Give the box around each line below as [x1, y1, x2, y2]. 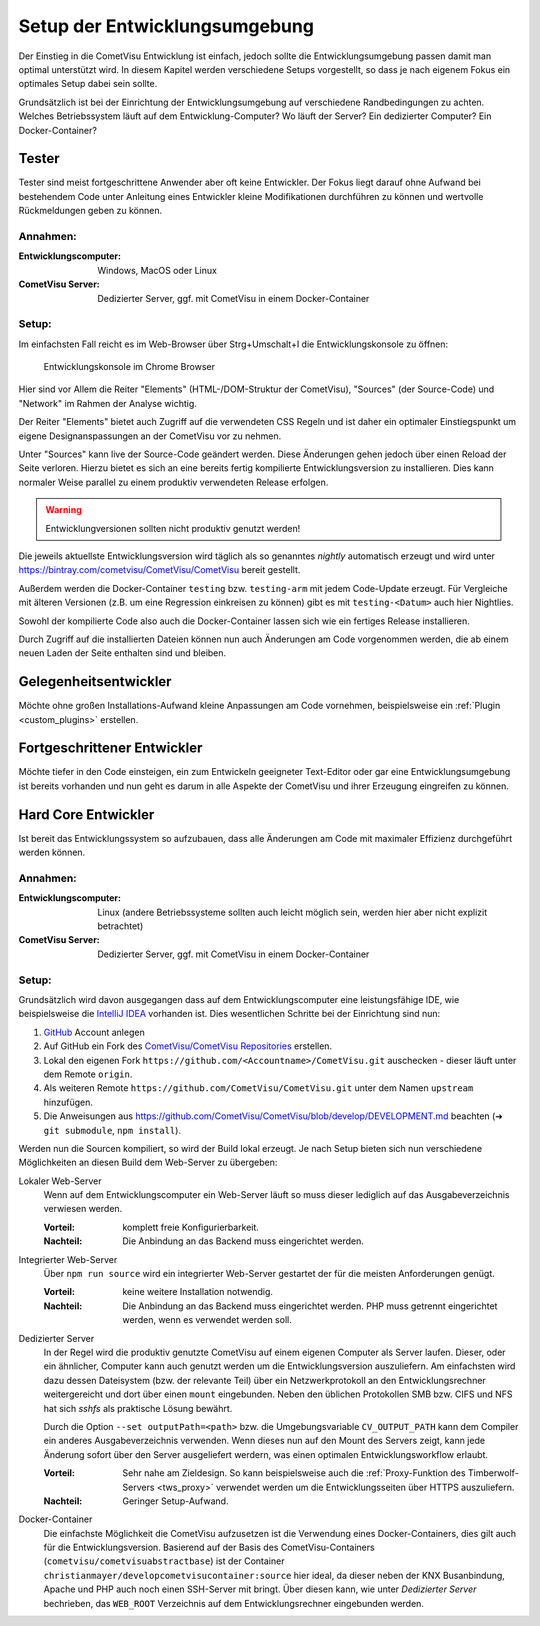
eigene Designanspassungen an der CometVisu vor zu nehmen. [18, 430, 282, 442]
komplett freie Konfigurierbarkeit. [122, 1221, 260, 1233]
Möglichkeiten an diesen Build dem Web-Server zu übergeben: [18, 1156, 278, 1169]
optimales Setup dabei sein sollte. [18, 78, 158, 90]
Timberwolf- [467, 1467, 519, 1479]
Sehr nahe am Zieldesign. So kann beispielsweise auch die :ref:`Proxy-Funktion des [122, 1467, 466, 1479]
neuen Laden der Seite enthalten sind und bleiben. [18, 647, 227, 659]
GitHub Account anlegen [43, 1026, 145, 1038]
